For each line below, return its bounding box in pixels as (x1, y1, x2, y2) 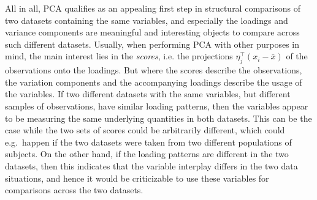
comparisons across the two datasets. (5, 183, 143, 196)
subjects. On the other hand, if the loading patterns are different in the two (5, 147, 289, 160)
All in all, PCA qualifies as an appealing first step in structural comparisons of (5, 2, 300, 14)
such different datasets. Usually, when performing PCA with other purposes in (5, 37, 299, 50)
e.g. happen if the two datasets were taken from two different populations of (5, 135, 292, 148)
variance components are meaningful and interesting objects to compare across (5, 26, 300, 39)
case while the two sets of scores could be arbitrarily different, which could (5, 124, 285, 136)
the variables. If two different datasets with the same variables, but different (5, 87, 291, 100)
